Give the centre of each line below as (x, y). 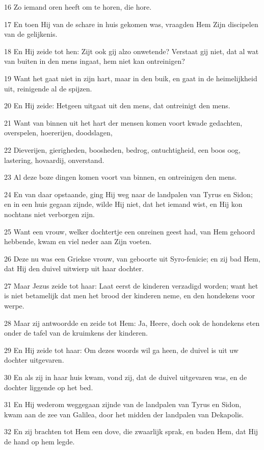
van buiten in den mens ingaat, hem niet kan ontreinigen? (95, 61)
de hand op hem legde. (39, 441)
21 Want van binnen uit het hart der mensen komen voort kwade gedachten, (123, 122)
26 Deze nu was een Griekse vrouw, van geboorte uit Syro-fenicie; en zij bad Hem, (132, 258)
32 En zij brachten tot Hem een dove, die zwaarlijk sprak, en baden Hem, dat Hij (131, 431)
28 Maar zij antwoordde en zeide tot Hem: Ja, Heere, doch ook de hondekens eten (132, 323)
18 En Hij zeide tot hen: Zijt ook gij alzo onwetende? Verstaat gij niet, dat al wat (131, 51)
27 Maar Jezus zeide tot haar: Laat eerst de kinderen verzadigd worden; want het (131, 285)
